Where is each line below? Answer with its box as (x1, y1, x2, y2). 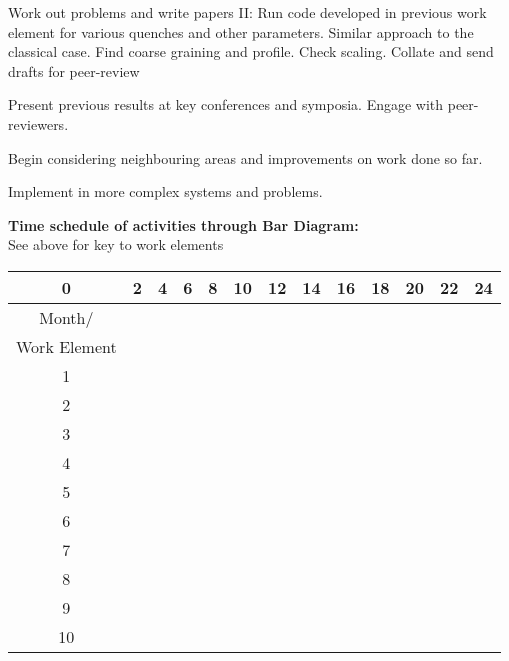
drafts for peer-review (8, 60, 140, 81)
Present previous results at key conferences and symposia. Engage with (8, 94, 444, 115)
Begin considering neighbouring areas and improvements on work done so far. (8, 147, 483, 168)
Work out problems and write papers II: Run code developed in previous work (8, 2, 487, 22)
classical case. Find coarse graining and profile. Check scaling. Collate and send (8, 41, 494, 62)
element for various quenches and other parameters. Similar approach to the (8, 21, 474, 42)
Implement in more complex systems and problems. (8, 181, 323, 202)
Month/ (39, 305, 94, 329)
